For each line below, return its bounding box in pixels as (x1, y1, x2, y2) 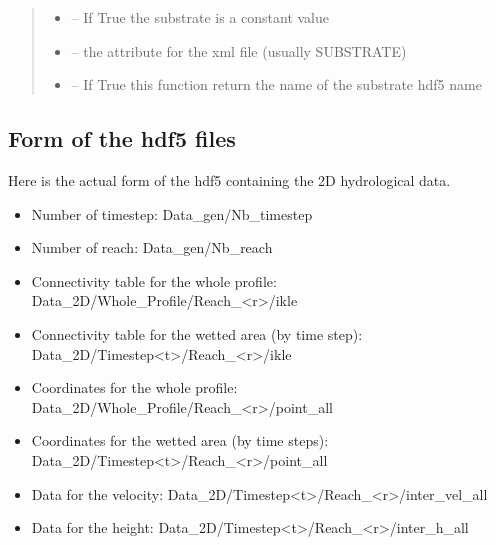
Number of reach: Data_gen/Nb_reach (31, 237, 273, 258)
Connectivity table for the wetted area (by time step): (31, 323, 363, 344)
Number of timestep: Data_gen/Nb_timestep (31, 203, 313, 224)
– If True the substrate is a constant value (71, 7, 330, 27)
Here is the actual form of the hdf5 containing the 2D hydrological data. (8, 169, 451, 190)
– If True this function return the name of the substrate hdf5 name (71, 74, 482, 95)
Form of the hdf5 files (8, 123, 236, 154)
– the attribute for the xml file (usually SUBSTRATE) (71, 40, 407, 61)
